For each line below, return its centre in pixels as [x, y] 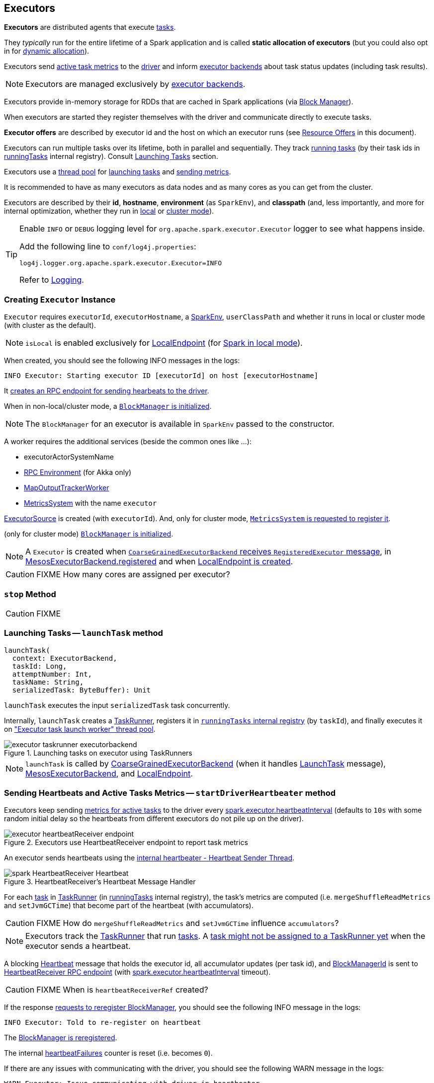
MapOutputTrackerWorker [67, 488]
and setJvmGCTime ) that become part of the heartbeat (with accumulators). [129, 906]
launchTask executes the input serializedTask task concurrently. [117, 705]
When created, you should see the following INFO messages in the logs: [122, 361]
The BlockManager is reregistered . [61, 1038]
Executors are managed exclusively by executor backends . [135, 84]
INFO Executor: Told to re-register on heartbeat [103, 1023]
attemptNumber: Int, [52, 674]
